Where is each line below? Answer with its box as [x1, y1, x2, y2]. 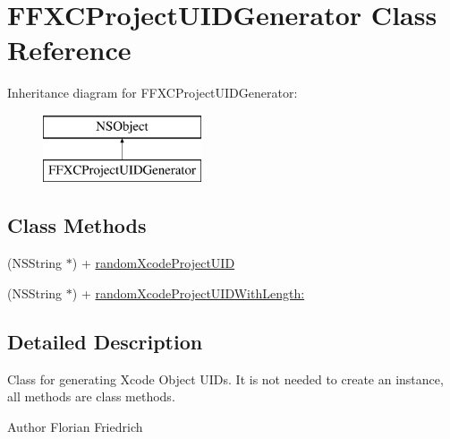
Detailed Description [7, 327, 203, 355]
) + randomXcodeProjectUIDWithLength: [72, 283, 305, 302]
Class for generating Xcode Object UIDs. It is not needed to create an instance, [7, 369, 444, 388]
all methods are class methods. [7, 387, 175, 406]
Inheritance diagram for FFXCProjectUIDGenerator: [7, 83, 298, 102]
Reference [7, 31, 132, 68]
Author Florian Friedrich [7, 417, 143, 435]
